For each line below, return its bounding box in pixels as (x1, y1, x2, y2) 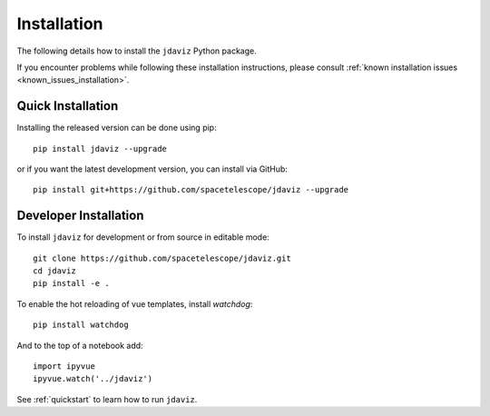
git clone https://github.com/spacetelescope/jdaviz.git (33, 253, 292, 263)
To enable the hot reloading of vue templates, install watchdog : (16, 298, 253, 309)
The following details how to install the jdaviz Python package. (16, 45, 258, 56)
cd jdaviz (33, 266, 76, 276)
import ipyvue (33, 362, 95, 371)
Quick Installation (16, 98, 119, 114)
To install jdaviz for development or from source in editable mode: (16, 232, 269, 243)
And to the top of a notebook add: (16, 340, 144, 351)
